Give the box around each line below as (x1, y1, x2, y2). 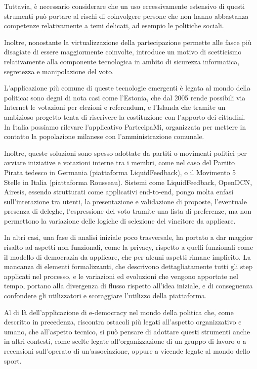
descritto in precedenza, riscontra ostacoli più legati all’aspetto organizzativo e (4, 317, 242, 327)
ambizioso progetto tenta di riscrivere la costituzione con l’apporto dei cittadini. (4, 111, 246, 122)
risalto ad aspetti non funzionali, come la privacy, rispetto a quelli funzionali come (4, 242, 253, 252)
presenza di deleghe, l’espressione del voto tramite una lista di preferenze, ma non (4, 206, 252, 216)
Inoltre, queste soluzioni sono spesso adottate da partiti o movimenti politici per (4, 147, 247, 158)
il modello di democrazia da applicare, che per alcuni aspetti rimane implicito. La (4, 251, 251, 262)
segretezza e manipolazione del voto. (4, 66, 114, 76)
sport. (4, 355, 22, 366)
